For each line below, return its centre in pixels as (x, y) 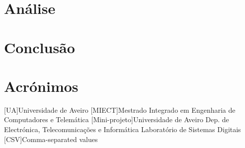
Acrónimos (41, 86)
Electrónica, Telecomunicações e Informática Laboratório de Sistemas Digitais (122, 129)
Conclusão (40, 47)
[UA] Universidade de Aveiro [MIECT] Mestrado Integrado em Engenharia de (120, 110)
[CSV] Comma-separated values (51, 139)
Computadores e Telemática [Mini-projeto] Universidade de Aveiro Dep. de (117, 119)
